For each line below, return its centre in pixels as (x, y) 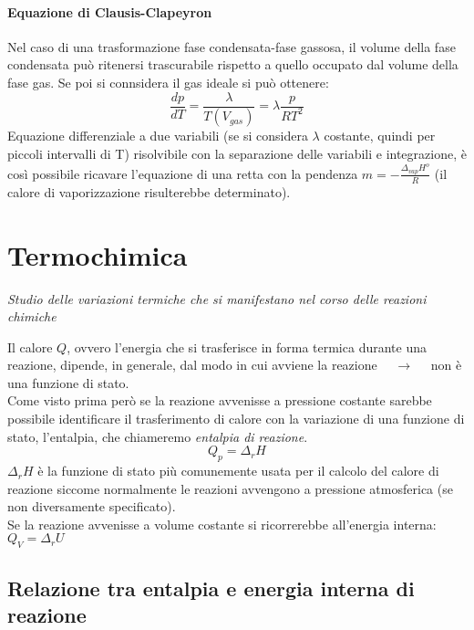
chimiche (32, 316)
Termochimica (98, 254)
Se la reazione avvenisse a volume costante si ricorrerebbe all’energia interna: (222, 524)
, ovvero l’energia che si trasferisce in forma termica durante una (247, 346)
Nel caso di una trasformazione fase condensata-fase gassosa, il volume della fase (232, 46)
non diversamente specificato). (92, 506)
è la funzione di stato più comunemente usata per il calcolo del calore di (238, 471)
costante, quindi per (380, 136)
